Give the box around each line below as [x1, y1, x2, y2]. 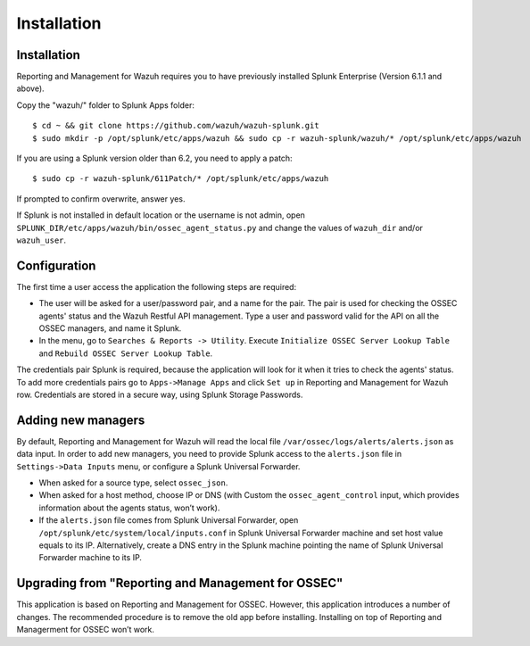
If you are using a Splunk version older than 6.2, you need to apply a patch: [16, 153, 294, 164]
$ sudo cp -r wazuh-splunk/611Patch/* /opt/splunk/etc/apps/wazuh [32, 174, 329, 184]
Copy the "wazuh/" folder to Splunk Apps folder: [16, 99, 195, 111]
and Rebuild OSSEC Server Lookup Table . [38, 348, 213, 359]
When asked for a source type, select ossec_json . [38, 477, 228, 488]
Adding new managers [16, 412, 145, 427]
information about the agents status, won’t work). [38, 502, 220, 513]
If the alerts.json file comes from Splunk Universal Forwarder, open [38, 515, 299, 526]
